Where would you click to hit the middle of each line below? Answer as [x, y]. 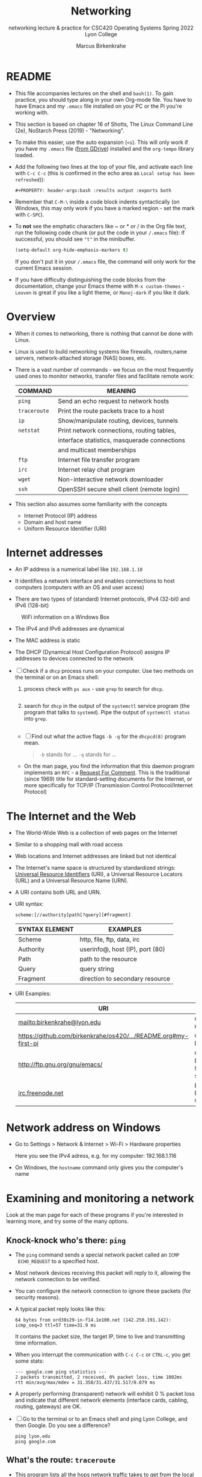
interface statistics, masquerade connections [121, 440]
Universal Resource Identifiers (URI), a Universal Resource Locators [99, 874]
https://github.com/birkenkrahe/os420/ [73, 1036]
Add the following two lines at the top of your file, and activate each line [104, 166]
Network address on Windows [84, 1127]
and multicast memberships [97, 450]
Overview [31, 317]
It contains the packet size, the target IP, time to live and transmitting [100, 1337]
